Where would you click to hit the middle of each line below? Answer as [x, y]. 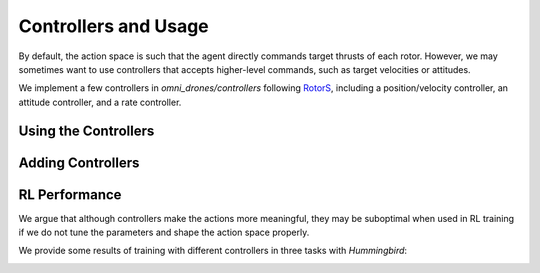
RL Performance [70, 194]
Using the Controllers [86, 130]
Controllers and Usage [113, 26]
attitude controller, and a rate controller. [100, 102]
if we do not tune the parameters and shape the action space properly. [164, 232]
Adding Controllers [79, 162]
